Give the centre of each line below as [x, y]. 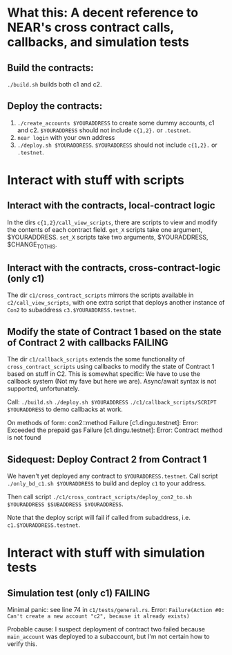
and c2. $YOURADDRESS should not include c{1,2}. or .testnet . [104, 130]
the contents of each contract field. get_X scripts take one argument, [105, 229]
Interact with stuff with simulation [106, 553]
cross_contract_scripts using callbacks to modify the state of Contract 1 [111, 367]
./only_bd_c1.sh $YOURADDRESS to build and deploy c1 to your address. [107, 483]
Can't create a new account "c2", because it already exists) [98, 617]
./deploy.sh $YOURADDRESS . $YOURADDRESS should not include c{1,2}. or [117, 145]
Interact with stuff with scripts [96, 180]
